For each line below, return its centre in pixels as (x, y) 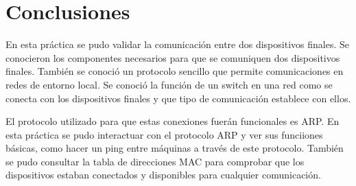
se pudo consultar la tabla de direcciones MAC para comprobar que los (155, 161)
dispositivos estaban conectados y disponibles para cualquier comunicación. (163, 175)
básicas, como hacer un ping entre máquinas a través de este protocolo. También (175, 148)
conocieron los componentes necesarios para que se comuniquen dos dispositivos (173, 57)
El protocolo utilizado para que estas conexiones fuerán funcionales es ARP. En (173, 121)
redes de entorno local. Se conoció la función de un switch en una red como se (169, 84)
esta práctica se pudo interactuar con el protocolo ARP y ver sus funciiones (164, 134)
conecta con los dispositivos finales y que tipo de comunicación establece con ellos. (178, 98)
